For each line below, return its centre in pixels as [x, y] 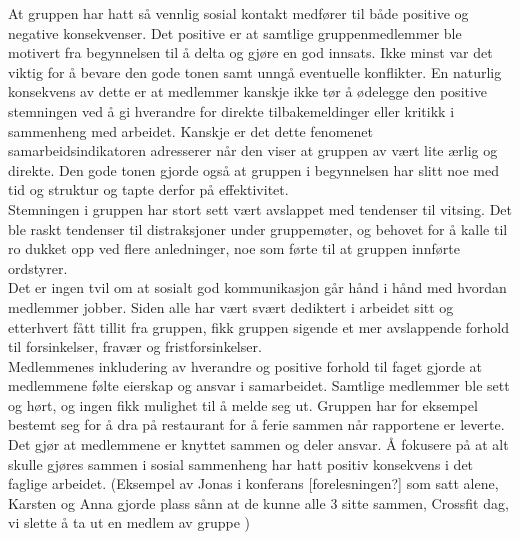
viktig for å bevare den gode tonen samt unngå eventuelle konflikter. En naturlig [255, 71]
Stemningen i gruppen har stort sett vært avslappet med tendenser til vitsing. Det [260, 208]
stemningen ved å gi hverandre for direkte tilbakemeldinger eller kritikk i [231, 110]
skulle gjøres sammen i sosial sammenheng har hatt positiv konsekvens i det [241, 463]
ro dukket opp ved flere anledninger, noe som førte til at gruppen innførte [234, 248]
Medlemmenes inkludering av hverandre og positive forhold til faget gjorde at [245, 365]
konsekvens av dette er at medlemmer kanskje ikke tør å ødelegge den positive [248, 91]
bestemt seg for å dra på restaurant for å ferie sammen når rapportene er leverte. [256, 424]
